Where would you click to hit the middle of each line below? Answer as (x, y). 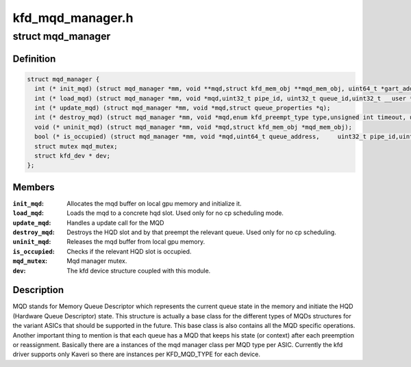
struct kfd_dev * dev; (73, 155)
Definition (34, 59)
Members (34, 187)
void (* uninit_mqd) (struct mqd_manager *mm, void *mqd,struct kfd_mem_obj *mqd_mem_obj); (194, 127)
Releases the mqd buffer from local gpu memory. (136, 242)
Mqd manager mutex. (97, 261)
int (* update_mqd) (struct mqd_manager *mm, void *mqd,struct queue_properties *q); (183, 107)
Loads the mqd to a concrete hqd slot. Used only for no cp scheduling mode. (175, 213)
